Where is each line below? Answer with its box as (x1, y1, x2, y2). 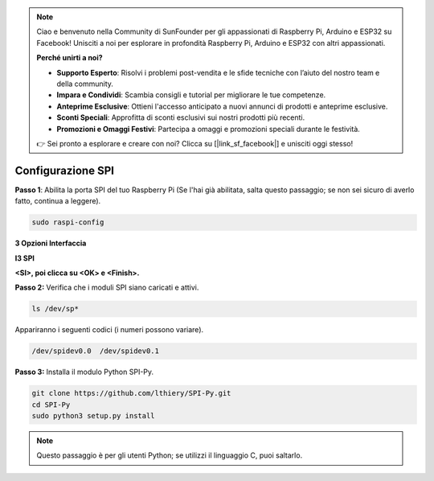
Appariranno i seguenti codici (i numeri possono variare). (14, 325, 204, 335)
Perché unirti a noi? (36, 53, 104, 63)
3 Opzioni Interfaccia (14, 238, 87, 249)
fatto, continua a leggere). (14, 196, 101, 206)
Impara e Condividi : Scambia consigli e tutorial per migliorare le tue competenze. (56, 90, 326, 100)
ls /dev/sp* (31, 304, 80, 314)
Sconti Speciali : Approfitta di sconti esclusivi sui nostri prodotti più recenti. (56, 113, 305, 122)
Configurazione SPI (14, 163, 114, 177)
